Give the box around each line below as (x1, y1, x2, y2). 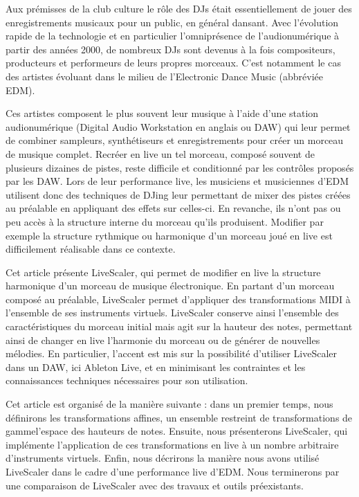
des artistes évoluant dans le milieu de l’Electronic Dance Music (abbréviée (6, 69, 323, 83)
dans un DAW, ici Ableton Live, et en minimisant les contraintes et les (6, 359, 306, 374)
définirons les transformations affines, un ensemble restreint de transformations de (6, 410, 353, 424)
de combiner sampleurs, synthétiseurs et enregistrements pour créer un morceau (6, 133, 344, 147)
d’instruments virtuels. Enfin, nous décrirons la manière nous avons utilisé (6, 451, 320, 465)
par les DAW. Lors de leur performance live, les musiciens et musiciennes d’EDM (6, 174, 349, 188)
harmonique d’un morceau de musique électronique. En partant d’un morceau (6, 278, 335, 293)
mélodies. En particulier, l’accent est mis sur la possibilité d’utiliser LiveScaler (6, 346, 338, 361)
